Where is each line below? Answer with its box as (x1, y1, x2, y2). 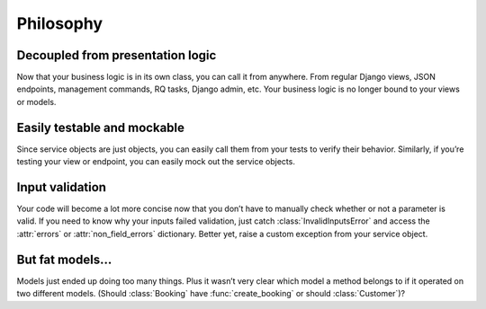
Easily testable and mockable (16, 119, 184, 135)
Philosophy (16, 13, 103, 33)
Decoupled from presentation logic (16, 48, 217, 63)
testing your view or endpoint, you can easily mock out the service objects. (16, 156, 296, 167)
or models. (16, 96, 57, 107)
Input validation (16, 180, 107, 195)
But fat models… (16, 252, 112, 267)
